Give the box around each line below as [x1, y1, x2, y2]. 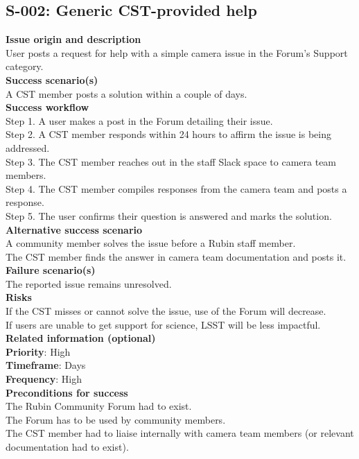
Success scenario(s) [6, 72, 98, 87]
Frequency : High [6, 372, 82, 386]
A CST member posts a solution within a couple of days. [6, 86, 247, 101]
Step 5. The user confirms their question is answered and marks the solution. [6, 208, 332, 223]
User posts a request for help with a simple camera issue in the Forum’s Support [6, 45, 348, 60]
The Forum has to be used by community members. [6, 412, 226, 426]
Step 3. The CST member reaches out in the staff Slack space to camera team [6, 154, 337, 168]
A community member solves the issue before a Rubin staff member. [6, 236, 296, 250]
